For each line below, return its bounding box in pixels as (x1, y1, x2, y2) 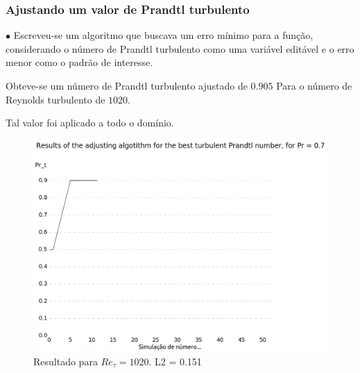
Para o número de (276, 78, 352, 92)
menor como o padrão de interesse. (6, 55, 153, 69)
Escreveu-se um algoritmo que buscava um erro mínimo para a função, (13, 28, 314, 42)
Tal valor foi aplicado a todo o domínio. (6, 115, 174, 130)
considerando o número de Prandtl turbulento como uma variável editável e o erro (6, 41, 354, 56)
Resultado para (33, 354, 98, 368)
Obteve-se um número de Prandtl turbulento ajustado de (6, 78, 248, 92)
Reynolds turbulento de (6, 92, 105, 106)
